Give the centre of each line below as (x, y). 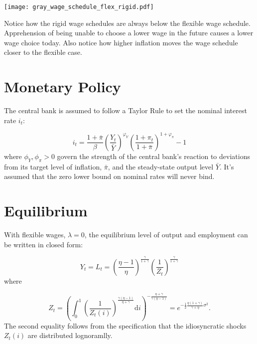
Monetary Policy (63, 86)
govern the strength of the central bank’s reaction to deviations (153, 156)
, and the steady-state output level (161, 166)
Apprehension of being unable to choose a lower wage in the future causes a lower (129, 33)
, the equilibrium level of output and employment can (166, 234)
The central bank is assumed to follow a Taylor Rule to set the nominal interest (126, 110)
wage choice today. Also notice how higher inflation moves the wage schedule (121, 42)
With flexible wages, (35, 234)
